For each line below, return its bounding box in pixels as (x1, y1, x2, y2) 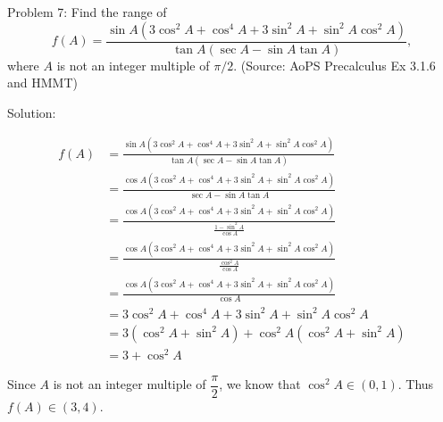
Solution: (7, 103, 56, 121)
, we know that (219, 375, 301, 393)
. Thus (397, 375, 434, 393)
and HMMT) (7, 73, 78, 92)
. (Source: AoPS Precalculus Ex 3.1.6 (233, 55, 436, 74)
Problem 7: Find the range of (7, 3, 167, 21)
